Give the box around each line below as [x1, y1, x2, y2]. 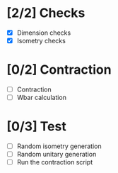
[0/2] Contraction [6, 62, 112, 78]
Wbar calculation [16, 94, 66, 102]
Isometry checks [16, 37, 66, 45]
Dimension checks [16, 28, 71, 37]
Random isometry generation [16, 142, 102, 150]
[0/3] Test [6, 118, 66, 135]
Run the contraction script [16, 158, 93, 167]
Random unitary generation [16, 150, 97, 159]
